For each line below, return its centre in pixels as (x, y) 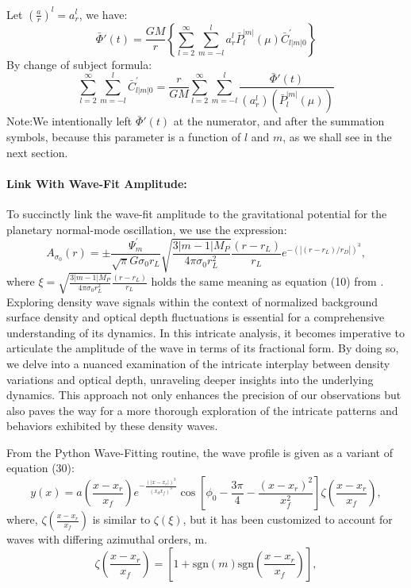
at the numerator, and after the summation (279, 121)
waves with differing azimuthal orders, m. (107, 539)
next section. (37, 152)
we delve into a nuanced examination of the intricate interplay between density (198, 363)
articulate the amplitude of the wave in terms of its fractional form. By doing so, (203, 348)
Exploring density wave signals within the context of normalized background (192, 301)
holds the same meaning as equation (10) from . (267, 281)
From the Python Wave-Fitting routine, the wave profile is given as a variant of (200, 452)
